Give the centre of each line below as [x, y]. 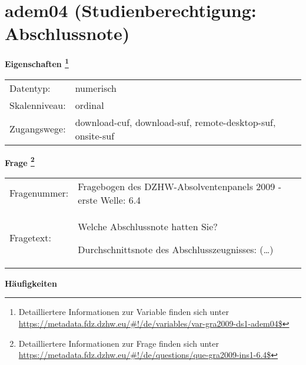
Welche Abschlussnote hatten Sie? [148, 226]
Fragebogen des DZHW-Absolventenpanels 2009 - [179, 186]
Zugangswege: [38, 129]
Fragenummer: [39, 193]
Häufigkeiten [31, 283]
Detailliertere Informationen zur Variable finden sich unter [124, 312]
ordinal [89, 105]
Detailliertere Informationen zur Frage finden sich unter [119, 343]
